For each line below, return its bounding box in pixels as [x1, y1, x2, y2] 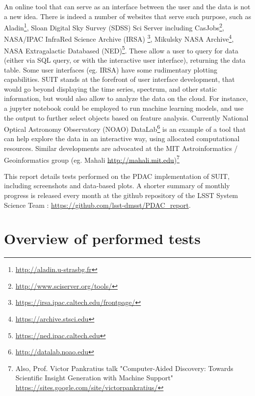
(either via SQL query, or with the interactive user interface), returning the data [4, 54, 246, 65]
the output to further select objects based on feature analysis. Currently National [4, 112, 249, 123]
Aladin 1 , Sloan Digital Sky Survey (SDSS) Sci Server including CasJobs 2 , [4, 21, 224, 32]
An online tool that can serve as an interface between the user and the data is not [4, 1, 251, 11]
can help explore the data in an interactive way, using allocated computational [4, 133, 240, 144]
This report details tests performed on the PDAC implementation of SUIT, [4, 171, 230, 181]
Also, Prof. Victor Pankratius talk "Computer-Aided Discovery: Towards [15, 363, 233, 373]
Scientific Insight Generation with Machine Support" [15, 372, 174, 383]
